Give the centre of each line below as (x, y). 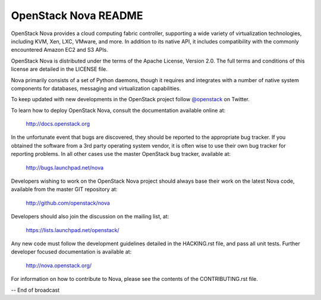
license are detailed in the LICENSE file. (59, 69)
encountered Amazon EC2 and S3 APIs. (59, 50)
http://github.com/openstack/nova (68, 203)
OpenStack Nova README (77, 15)
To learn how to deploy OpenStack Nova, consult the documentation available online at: (118, 110)
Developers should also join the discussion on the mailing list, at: (90, 217)
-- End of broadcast (35, 290)
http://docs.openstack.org (58, 124)
